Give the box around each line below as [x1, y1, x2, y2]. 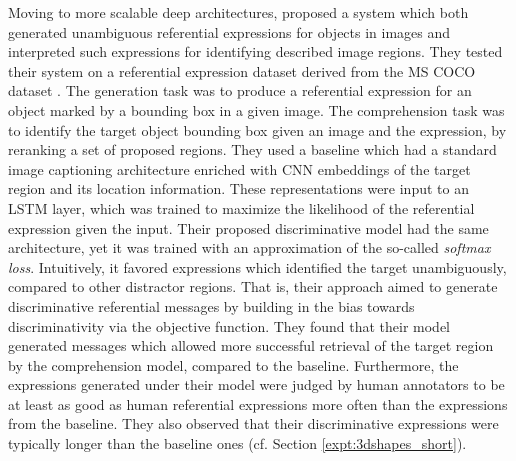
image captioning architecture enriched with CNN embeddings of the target [8, 158, 471, 179]
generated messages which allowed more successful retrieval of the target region [8, 335, 494, 356]
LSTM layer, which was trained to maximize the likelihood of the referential [8, 197, 475, 218]
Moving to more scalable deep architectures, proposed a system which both [8, 2, 469, 22]
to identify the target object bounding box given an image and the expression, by [8, 119, 507, 140]
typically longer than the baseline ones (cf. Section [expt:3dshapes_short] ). [8, 433, 467, 454]
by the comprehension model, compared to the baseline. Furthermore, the [8, 354, 459, 375]
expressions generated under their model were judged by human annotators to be [8, 374, 505, 395]
